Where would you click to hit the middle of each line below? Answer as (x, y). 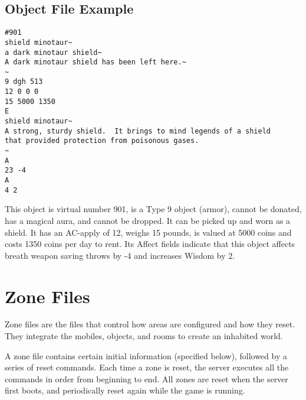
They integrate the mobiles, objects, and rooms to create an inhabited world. (144, 336)
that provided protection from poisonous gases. (102, 141)
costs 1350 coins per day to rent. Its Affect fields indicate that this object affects (150, 244)
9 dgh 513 (24, 82)
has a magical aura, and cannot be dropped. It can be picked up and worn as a (148, 220)
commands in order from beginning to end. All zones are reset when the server (147, 378)
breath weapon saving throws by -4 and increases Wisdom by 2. (120, 255)
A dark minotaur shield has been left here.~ (96, 62)
